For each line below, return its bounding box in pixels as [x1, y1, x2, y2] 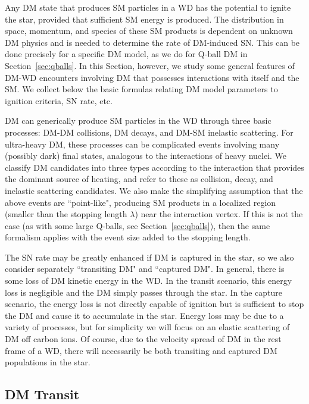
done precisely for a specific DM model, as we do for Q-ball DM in [5, 48, 248, 60]
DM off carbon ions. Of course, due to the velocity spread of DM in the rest [5, 333, 282, 345]
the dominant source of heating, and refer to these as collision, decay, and [5, 173, 273, 185]
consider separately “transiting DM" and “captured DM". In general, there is [5, 262, 285, 275]
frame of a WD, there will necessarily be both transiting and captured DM [5, 344, 277, 356]
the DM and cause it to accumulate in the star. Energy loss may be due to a [5, 309, 284, 321]
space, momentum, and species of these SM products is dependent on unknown [5, 24, 293, 37]
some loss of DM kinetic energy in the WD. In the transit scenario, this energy [5, 274, 292, 287]
